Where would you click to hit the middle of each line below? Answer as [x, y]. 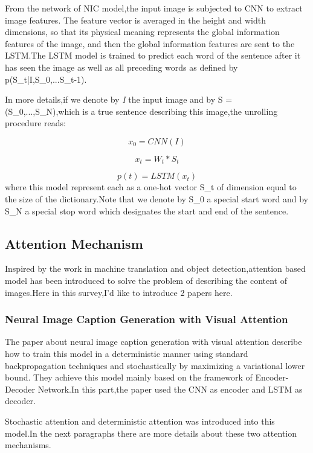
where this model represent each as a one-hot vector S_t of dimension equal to [151, 187]
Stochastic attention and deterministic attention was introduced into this [140, 421]
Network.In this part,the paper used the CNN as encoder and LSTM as [170, 389]
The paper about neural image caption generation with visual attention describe [153, 342]
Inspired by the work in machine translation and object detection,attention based [155, 268]
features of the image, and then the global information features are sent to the [150, 43]
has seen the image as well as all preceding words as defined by [121, 67]
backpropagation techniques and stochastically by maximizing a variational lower [155, 365]
